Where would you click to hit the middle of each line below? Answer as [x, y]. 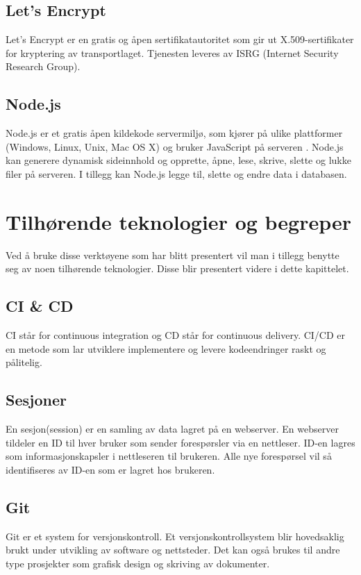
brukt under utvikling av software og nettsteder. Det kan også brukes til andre [173, 550]
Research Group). [43, 66]
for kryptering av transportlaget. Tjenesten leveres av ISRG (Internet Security [172, 52]
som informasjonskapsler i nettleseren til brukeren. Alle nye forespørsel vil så [169, 456]
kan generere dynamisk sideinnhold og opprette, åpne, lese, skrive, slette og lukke [178, 160]
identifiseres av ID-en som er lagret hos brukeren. [110, 469]
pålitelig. [24, 362]
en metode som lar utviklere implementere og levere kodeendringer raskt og [166, 348]
